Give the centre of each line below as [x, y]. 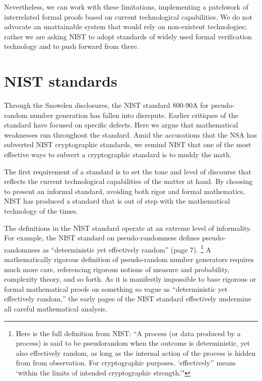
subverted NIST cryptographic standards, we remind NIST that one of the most [128, 144]
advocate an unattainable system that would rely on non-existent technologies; [125, 26]
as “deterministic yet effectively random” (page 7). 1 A [127, 248]
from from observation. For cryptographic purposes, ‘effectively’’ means [126, 363]
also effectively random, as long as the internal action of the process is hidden [136, 353]
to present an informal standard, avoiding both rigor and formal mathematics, [125, 191]
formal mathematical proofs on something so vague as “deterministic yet [116, 289]
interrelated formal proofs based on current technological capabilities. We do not [128, 16]
